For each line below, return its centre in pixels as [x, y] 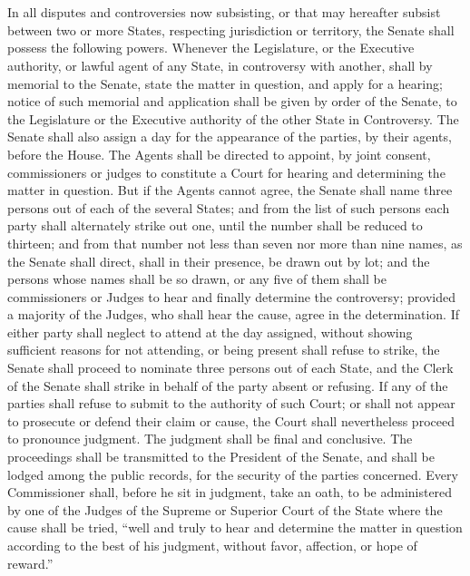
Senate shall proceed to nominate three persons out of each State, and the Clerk [230, 368]
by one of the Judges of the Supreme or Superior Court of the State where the [225, 509]
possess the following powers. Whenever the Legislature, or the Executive [211, 48]
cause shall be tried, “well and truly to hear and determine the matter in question [235, 527]
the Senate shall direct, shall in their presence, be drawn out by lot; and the [219, 261]
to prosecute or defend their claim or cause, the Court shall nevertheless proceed [231, 420]
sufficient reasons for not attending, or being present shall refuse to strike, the [224, 350]
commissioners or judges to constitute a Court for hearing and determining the [226, 172]
